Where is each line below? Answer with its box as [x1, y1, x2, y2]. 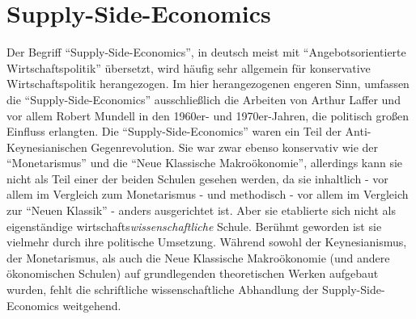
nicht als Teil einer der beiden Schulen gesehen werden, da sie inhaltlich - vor [6, 170, 388, 187]
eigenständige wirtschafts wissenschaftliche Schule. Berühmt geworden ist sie [6, 217, 382, 234]
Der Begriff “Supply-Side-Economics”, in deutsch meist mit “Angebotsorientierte [6, 44, 406, 61]
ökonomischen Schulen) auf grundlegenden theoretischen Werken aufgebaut [6, 265, 379, 282]
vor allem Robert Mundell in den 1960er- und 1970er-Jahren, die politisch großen [6, 107, 409, 124]
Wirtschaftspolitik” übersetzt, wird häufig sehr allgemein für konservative [6, 59, 371, 76]
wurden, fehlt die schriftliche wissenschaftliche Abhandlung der [6, 281, 319, 298]
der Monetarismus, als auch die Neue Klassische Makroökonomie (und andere [6, 249, 390, 266]
